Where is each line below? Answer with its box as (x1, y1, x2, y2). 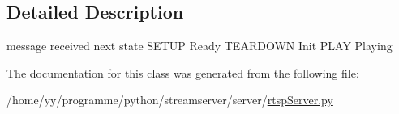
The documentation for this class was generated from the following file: (6, 64, 359, 81)
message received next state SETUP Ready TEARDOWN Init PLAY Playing (6, 37, 393, 54)
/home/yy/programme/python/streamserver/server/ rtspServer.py (6, 91, 333, 108)
